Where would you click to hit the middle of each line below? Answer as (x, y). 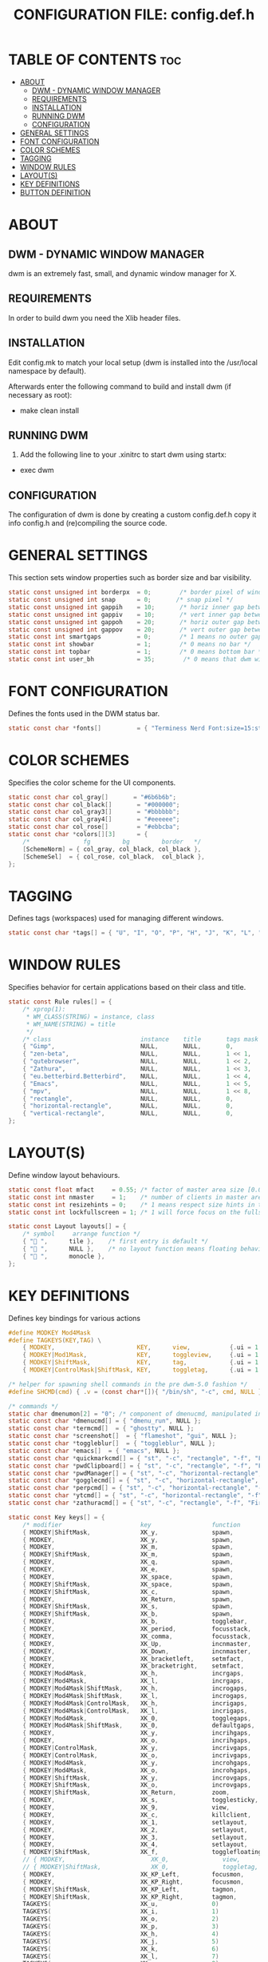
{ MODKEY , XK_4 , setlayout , (135, 1845)
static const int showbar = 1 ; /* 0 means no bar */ (130, 645)
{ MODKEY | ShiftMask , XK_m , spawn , (128, 1555)
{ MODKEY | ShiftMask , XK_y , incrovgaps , (137, 1778)
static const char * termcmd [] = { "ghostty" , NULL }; (101, 1429)
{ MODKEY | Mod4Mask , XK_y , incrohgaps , (137, 1763)
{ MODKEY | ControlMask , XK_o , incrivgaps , (137, 1755)
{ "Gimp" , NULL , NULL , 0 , (128, 1047)
